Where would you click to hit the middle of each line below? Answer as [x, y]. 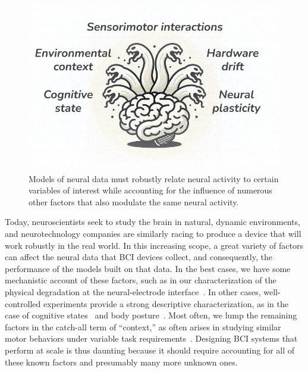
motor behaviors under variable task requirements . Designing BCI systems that [151, 338]
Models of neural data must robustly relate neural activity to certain [154, 178]
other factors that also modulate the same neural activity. [134, 201]
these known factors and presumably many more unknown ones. [121, 362]
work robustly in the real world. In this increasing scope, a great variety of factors [154, 245]
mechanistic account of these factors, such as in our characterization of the [141, 280]
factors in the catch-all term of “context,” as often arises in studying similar [143, 326]
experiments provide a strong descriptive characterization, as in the [166, 303]
